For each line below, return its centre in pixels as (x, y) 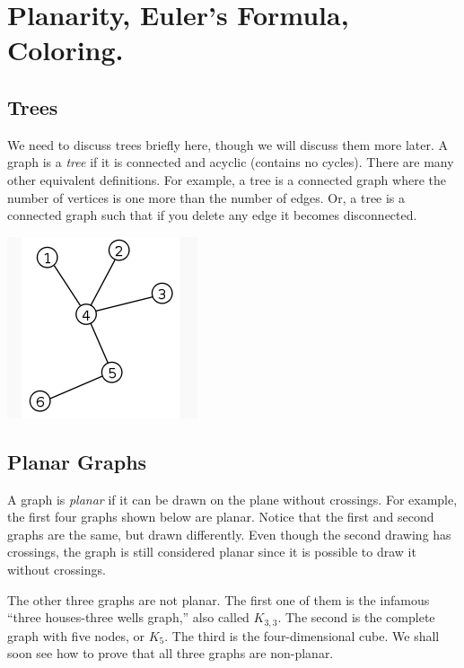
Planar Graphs (77, 461)
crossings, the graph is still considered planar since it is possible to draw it (212, 552)
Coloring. (66, 50)
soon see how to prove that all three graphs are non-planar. (171, 653)
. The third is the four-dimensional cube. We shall (302, 635)
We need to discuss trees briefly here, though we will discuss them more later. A (228, 144)
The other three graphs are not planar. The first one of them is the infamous (219, 599)
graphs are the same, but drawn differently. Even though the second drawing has (229, 534)
